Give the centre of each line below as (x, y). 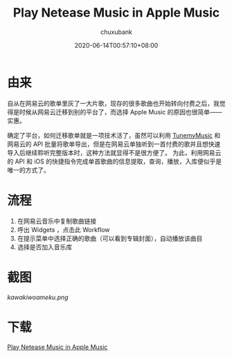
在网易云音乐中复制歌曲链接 (57, 221)
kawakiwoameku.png (38, 297)
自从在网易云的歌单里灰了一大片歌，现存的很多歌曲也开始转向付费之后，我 (113, 103)
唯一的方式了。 (28, 170)
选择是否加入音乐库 (45, 247)
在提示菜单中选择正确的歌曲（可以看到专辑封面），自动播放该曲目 (110, 238)
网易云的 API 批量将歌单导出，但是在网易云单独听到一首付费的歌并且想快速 (114, 144)
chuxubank (116, 32)
